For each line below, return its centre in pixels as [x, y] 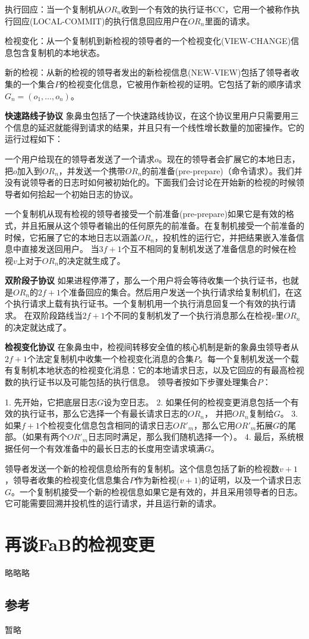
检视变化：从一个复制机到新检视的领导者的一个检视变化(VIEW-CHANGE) [148, 41]
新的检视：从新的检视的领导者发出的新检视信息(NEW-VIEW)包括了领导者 [148, 72]
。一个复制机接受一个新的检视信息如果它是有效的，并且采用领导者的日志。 [157, 491]
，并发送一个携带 [92, 170]
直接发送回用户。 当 [60, 249]
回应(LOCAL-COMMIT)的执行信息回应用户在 [100, 21]
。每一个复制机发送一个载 [249, 358]
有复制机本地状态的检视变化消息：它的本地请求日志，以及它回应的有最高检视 [154, 370]
